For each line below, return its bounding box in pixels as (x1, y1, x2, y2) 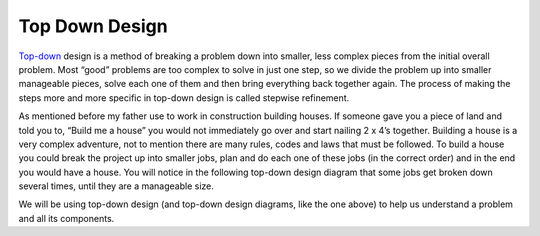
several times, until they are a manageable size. (18, 180, 215, 192)
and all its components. (18, 212, 115, 224)
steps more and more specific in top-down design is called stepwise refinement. (18, 91, 350, 104)
